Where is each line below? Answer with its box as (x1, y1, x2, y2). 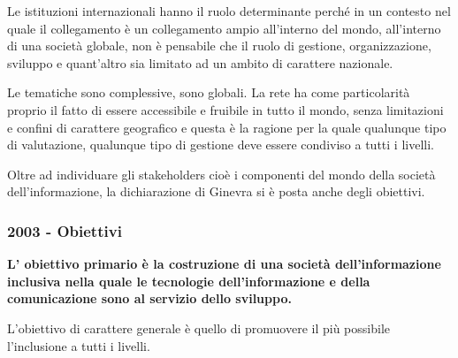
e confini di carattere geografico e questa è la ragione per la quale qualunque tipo (7, 118, 447, 136)
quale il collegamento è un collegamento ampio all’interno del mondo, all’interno (7, 19, 441, 37)
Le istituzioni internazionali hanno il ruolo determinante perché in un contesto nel (7, 2, 451, 19)
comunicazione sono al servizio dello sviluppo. (7, 289, 292, 308)
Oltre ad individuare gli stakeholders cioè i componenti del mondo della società (7, 164, 436, 183)
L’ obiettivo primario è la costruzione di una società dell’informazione (7, 255, 441, 273)
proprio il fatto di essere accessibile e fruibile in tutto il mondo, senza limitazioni (7, 100, 444, 118)
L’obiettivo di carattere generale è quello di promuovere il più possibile (7, 318, 390, 337)
